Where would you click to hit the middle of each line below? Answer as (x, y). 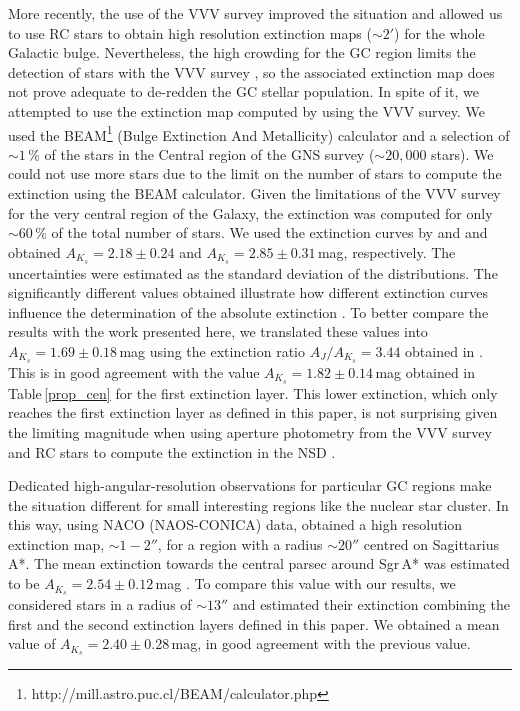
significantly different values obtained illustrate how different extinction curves (248, 292)
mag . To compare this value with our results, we (305, 583)
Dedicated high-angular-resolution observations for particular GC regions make (250, 485)
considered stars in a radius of (100, 603)
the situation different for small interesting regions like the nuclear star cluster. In (258, 504)
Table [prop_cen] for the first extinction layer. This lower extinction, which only (253, 392)
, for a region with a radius (240, 543)
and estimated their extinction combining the (371, 603)
